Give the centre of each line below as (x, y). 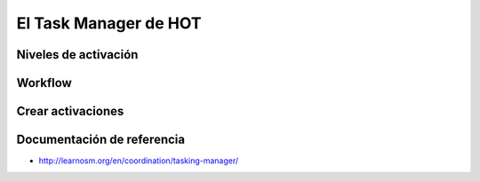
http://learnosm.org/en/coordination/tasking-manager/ (139, 161)
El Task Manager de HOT (109, 23)
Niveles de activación (77, 55)
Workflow (44, 83)
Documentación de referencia (101, 140)
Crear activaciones (70, 111)
